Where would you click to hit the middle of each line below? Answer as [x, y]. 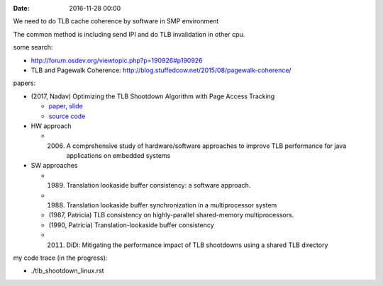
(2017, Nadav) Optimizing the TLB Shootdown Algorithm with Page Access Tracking [153, 96]
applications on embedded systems [118, 156]
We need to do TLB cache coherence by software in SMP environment [116, 21]
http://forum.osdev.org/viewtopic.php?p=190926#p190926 [117, 60]
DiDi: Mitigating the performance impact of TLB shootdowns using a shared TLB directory [197, 245]
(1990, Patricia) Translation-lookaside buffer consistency [131, 225]
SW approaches [54, 166]
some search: [33, 47]
